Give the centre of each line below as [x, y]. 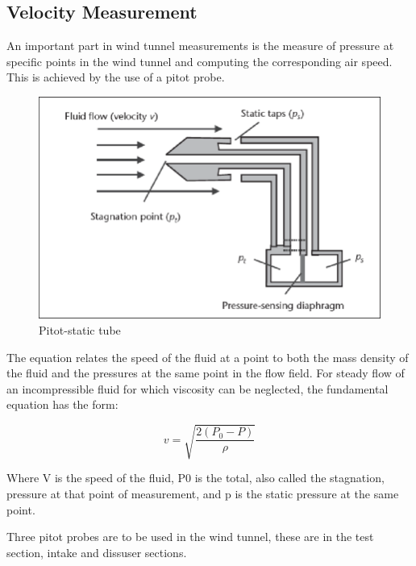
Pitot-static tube [80, 329]
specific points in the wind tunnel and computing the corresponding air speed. [200, 61]
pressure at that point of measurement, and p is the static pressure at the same [203, 494]
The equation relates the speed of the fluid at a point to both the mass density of [208, 357]
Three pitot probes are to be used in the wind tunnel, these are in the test [190, 537]
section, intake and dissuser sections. [97, 552]
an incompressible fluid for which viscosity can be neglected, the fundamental [198, 388]
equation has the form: [62, 404]
